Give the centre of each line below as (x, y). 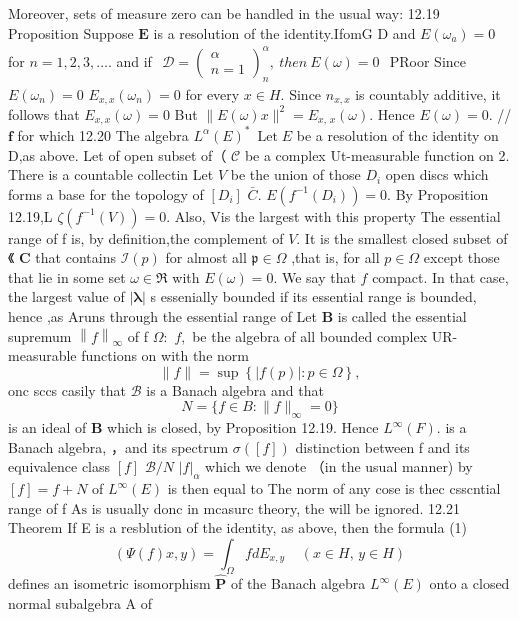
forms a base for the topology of (106, 193)
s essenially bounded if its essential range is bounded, (313, 296)
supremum (40, 335)
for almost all (206, 257)
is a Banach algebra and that (235, 389)
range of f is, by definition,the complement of (146, 237)
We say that (318, 276)
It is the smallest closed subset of (406, 237)
